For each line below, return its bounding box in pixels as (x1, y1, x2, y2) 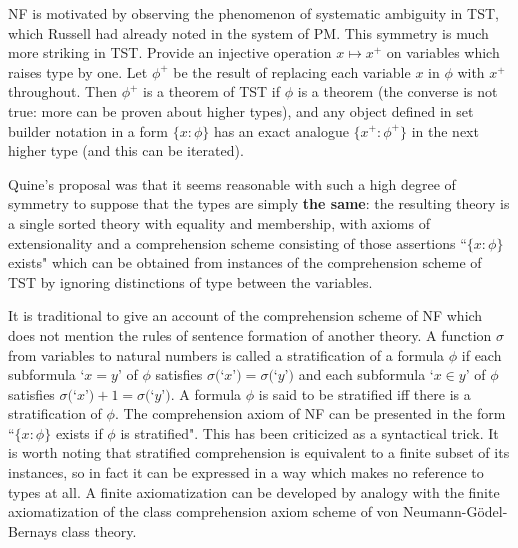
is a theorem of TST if (143, 81, 281, 102)
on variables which (386, 42, 500, 63)
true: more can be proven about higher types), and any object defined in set (8, 100, 474, 121)
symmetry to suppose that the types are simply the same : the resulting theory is (8, 193, 510, 214)
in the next (411, 120, 479, 141)
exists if (55, 422, 103, 443)
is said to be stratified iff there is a (258, 383, 471, 404)
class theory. (61, 520, 137, 541)
